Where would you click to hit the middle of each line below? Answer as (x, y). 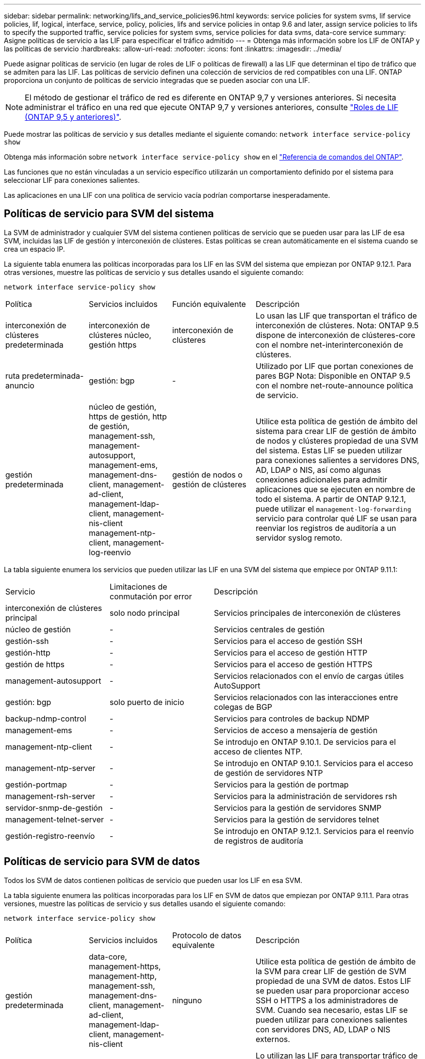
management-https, (125, 966)
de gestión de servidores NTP (269, 773)
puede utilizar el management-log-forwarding (334, 508)
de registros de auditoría (259, 841)
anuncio (20, 385)
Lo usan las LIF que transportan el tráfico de (336, 315)
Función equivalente (209, 304)
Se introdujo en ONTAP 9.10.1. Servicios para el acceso (314, 763)
